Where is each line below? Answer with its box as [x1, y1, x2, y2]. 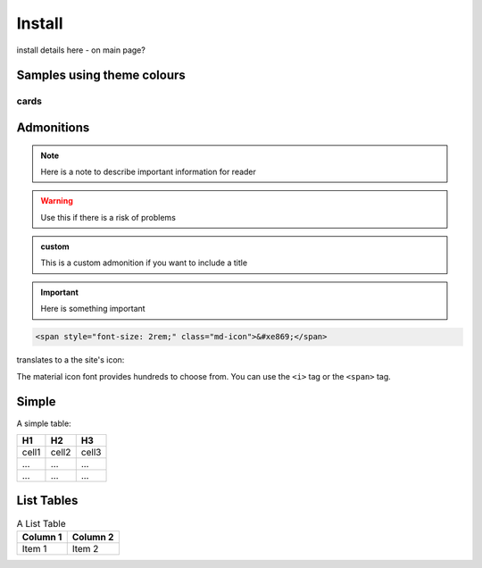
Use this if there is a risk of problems [40, 212, 176, 222]
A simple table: [16, 418, 71, 429]
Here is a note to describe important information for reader [40, 166, 256, 177]
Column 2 [71, 530, 114, 543]
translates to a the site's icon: [16, 355, 125, 365]
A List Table [16, 517, 66, 530]
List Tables [16, 493, 79, 508]
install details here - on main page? [16, 45, 146, 55]
